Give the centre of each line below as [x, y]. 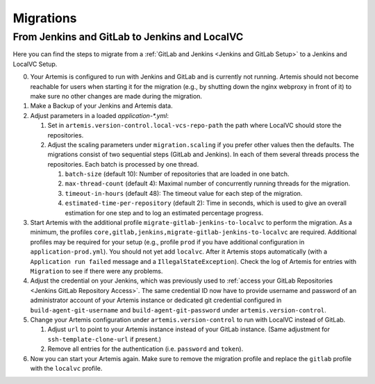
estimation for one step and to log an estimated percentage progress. [164, 212]
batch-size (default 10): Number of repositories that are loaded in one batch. [177, 174]
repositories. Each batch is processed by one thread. [123, 164]
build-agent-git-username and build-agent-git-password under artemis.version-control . [178, 310]
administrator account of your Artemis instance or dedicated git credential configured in [156, 300]
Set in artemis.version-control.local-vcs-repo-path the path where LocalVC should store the [194, 126]
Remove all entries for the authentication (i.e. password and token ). [145, 349]
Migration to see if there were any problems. [97, 271]
